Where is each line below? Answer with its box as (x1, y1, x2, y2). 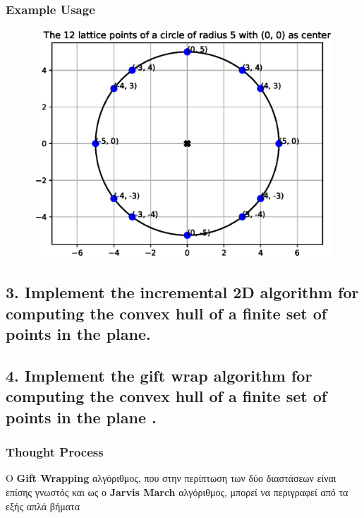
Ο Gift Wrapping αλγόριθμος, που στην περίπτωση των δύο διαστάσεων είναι (6, 471, 336, 485)
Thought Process (6, 443, 104, 461)
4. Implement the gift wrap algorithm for (6, 364, 313, 386)
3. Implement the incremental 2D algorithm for (6, 281, 359, 303)
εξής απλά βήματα (6, 498, 80, 513)
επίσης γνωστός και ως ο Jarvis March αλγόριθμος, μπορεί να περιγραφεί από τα (6, 484, 348, 499)
